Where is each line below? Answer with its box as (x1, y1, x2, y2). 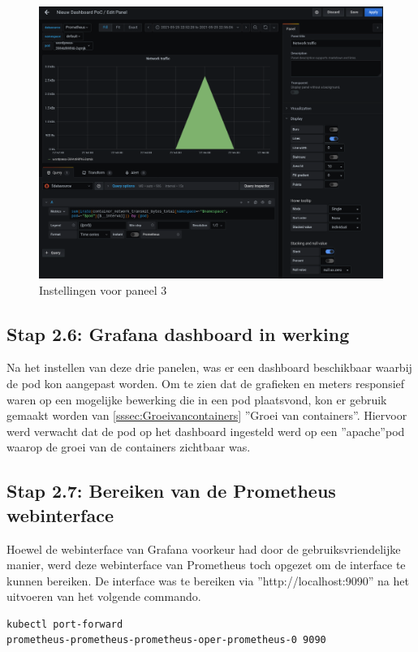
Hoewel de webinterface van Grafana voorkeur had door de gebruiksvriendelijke (6, 540, 401, 557)
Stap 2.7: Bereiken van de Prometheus (6, 478, 336, 503)
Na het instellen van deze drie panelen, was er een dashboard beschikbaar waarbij (6, 359, 412, 376)
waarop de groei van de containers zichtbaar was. (6, 438, 251, 456)
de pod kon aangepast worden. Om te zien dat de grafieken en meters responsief (6, 374, 405, 391)
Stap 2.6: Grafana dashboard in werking (6, 321, 350, 346)
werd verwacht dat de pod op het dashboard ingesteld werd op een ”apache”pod (6, 422, 405, 439)
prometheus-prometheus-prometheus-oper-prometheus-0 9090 (6, 634, 326, 646)
